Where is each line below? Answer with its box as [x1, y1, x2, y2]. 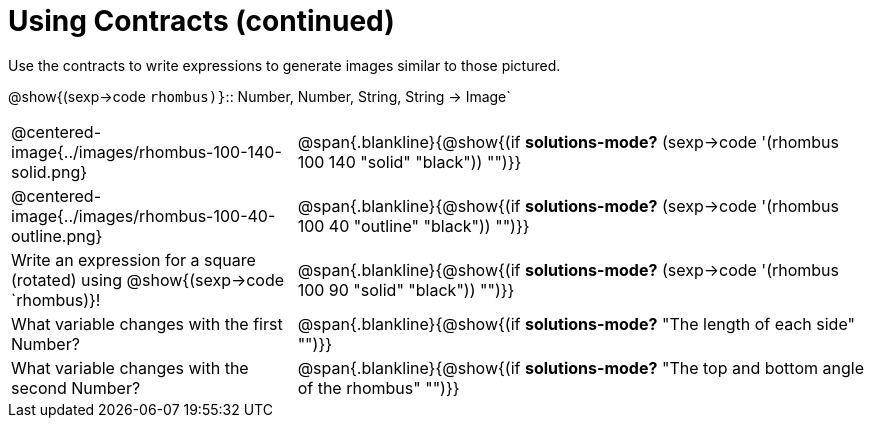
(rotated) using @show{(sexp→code [11, 269, 285, 290]
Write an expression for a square [11, 249, 256, 270]
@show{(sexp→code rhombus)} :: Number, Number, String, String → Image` [8, 87, 511, 105]
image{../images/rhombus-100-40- [11, 205, 276, 226]
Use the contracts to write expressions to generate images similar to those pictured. [8, 56, 561, 74]
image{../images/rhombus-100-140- [11, 141, 282, 162]
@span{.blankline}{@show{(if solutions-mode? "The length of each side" [297, 313, 855, 334]
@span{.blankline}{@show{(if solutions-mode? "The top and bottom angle [297, 357, 864, 378]
